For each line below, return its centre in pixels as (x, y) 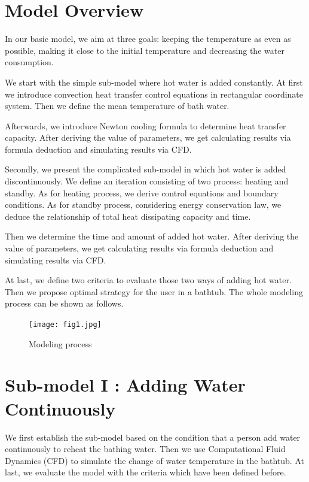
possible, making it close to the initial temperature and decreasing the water (145, 50)
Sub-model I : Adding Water (125, 385)
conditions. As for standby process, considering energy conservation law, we (143, 204)
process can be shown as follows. (64, 303)
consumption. (29, 62)
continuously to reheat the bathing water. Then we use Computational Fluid (145, 449)
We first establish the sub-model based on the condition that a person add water (153, 437)
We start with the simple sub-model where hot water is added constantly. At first (154, 82)
